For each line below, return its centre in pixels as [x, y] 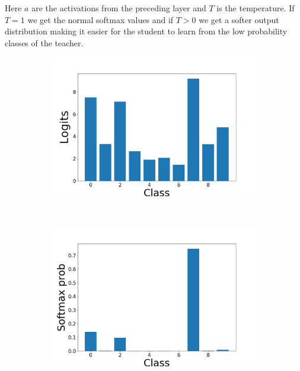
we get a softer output [239, 19]
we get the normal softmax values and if [100, 19]
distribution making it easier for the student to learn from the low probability [146, 31]
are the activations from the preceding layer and [119, 8]
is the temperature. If [256, 8]
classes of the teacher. [44, 42]
